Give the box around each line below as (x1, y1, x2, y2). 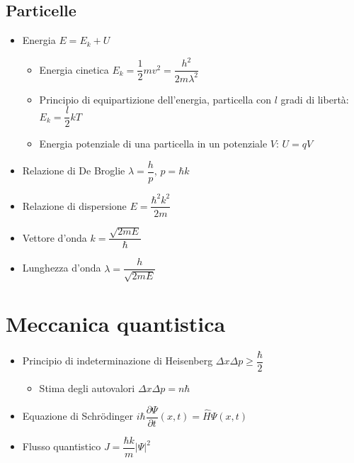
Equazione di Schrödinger (22, 408, 134, 423)
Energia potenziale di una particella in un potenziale (39, 136, 268, 151)
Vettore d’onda (22, 230, 87, 245)
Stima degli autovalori (39, 381, 135, 396)
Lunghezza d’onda (22, 260, 101, 275)
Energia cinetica (39, 62, 109, 77)
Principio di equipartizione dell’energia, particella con (39, 91, 272, 106)
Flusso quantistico (22, 439, 101, 454)
